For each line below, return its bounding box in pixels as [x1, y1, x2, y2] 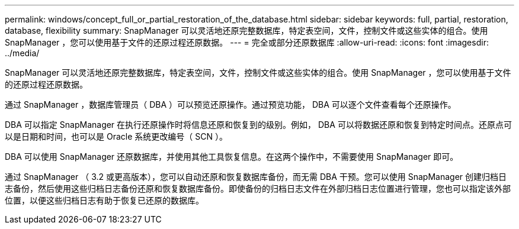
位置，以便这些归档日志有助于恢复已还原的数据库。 [5, 195, 204, 205]
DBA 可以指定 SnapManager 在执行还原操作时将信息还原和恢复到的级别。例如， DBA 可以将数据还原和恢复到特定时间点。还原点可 [5, 120, 512, 130]
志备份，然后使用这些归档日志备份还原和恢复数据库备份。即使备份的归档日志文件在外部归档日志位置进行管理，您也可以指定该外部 [5, 183, 511, 193]
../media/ [5, 48, 40, 58]
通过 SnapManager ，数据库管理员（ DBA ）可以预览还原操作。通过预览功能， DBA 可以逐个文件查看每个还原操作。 [5, 99, 456, 109]
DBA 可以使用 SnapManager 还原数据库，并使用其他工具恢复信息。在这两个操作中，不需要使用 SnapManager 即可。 [5, 151, 459, 162]
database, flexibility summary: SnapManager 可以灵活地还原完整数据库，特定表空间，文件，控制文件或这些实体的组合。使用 [5, 25, 488, 36]
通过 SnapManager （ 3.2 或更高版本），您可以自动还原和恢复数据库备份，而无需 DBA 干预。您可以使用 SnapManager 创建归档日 [5, 172, 507, 182]
